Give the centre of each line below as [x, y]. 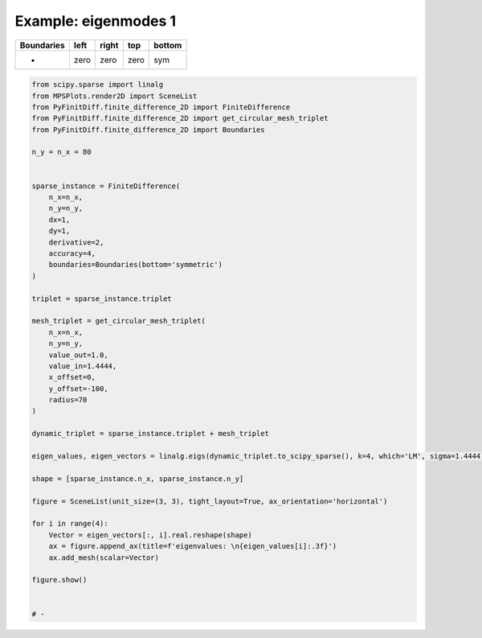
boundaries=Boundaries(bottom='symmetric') [135, 265]
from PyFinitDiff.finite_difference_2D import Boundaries [148, 130]
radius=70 [68, 400]
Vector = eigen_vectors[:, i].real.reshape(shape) [150, 535]
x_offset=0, [72, 377]
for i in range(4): [70, 524]
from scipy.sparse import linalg [98, 85]
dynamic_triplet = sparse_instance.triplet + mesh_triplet [150, 434]
